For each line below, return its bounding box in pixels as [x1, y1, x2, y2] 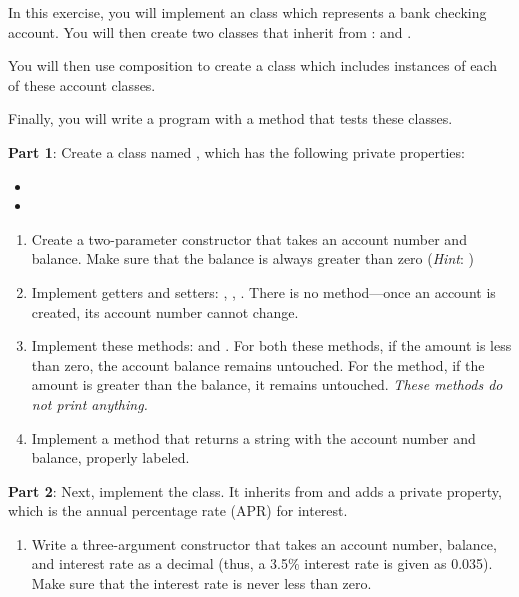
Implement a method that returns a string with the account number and [31, 427, 476, 448]
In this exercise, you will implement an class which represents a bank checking [8, 2, 487, 22]
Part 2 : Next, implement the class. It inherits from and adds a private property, [8, 480, 502, 501]
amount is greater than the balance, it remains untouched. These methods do [31, 374, 503, 395]
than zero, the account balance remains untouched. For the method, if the [31, 354, 485, 375]
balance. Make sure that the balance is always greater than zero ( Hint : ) [31, 248, 474, 269]
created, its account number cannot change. [31, 301, 299, 322]
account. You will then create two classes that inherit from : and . [8, 21, 412, 42]
